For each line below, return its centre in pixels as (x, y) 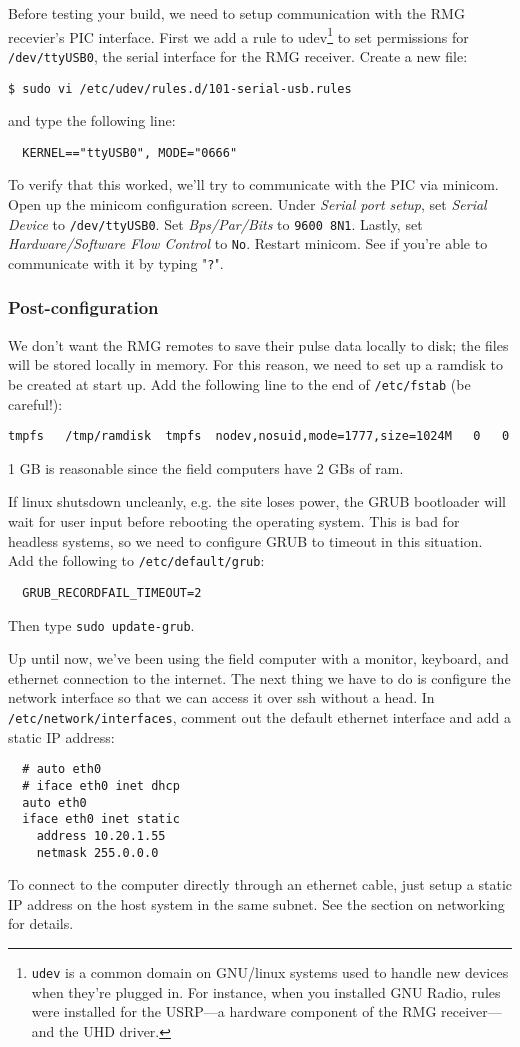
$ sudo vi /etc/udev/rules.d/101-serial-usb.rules (180, 88)
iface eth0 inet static (101, 819)
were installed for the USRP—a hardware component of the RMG (234, 1011)
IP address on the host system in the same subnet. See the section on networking (256, 903)
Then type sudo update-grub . (101, 624)
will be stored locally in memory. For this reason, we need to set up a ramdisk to (256, 364)
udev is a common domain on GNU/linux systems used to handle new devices (270, 971)
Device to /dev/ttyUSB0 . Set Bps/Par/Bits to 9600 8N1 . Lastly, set (215, 223)
